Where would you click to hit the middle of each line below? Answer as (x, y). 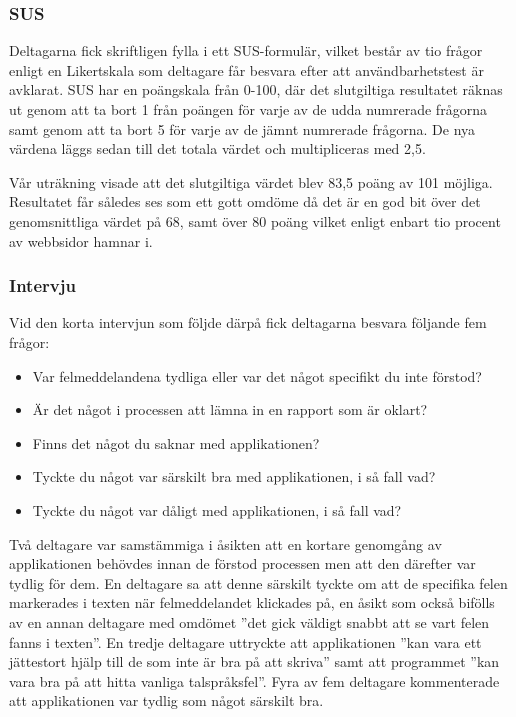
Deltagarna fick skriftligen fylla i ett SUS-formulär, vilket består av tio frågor (246, 50)
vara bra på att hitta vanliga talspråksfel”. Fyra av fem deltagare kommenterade (254, 680)
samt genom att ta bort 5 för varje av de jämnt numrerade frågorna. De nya (242, 128)
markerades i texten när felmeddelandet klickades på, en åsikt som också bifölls (252, 602)
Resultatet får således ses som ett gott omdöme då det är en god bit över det (245, 201)
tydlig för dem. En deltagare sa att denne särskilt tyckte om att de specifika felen (258, 582)
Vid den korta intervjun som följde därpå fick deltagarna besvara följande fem (248, 322)
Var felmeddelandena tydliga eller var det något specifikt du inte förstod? (257, 375)
